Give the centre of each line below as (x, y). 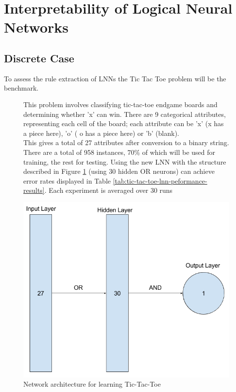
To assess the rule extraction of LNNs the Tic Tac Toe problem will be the (115, 78)
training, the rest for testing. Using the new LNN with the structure (125, 161)
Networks (36, 27)
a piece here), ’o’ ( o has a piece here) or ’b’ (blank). (101, 133)
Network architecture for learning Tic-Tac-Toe (92, 384)
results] (34, 190)
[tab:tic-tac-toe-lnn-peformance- (160, 180)
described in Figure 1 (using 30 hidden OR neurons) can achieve (119, 171)
